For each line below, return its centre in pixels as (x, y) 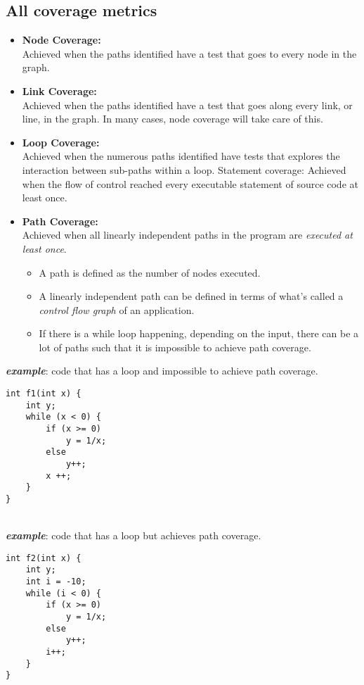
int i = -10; (56, 582)
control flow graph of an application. (117, 309)
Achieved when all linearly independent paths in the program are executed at (187, 235)
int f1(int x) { (44, 394)
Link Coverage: (59, 90)
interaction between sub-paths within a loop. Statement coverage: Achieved (184, 169)
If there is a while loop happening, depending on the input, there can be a (199, 333)
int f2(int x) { (44, 558)
